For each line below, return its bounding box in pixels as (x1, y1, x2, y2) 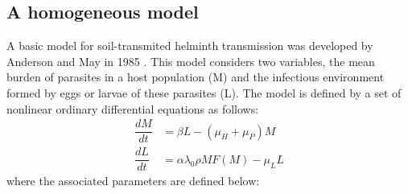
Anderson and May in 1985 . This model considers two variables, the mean (6, 52, 375, 69)
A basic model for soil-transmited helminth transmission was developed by (6, 37, 373, 54)
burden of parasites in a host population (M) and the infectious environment (6, 68, 385, 85)
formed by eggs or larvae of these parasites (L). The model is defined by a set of (6, 84, 402, 101)
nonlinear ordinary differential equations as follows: (6, 100, 259, 117)
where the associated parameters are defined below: (6, 172, 260, 189)
